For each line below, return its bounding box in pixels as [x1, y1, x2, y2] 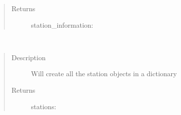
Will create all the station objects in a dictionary [31, 68, 177, 79]
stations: [31, 101, 56, 111]
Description [11, 52, 46, 62]
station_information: [31, 19, 93, 30]
